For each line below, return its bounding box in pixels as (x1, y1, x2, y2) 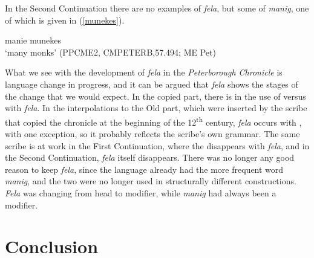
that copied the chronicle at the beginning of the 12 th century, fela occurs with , (5, 114, 302, 128)
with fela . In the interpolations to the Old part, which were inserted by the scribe (5, 102, 307, 114)
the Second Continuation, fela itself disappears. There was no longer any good (5, 151, 295, 164)
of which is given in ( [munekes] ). (5, 13, 125, 26)
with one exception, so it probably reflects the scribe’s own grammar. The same (5, 127, 300, 140)
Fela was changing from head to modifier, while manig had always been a (5, 186, 276, 199)
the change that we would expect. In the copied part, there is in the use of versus (5, 89, 306, 102)
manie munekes (5, 34, 62, 47)
